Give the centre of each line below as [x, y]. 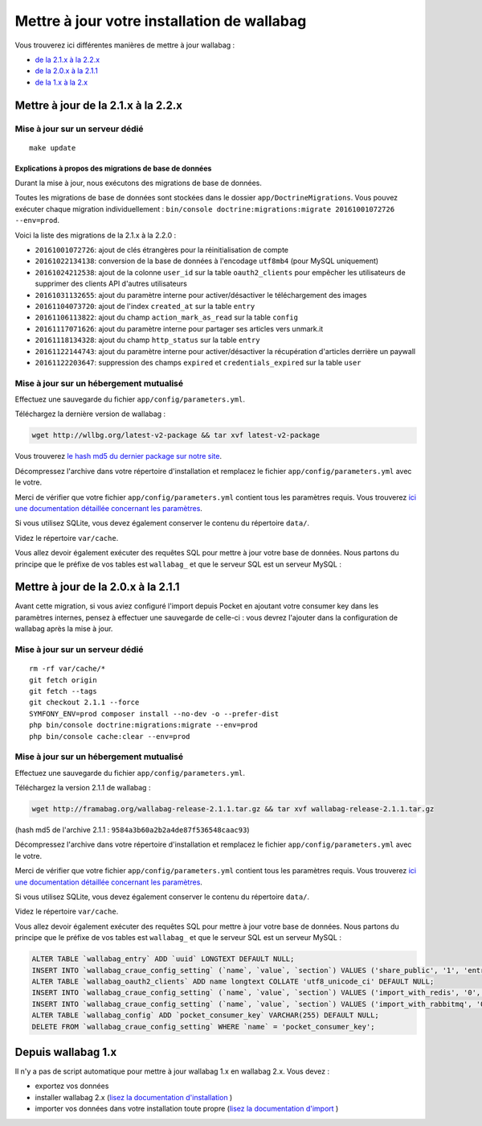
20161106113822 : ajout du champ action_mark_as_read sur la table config [167, 317]
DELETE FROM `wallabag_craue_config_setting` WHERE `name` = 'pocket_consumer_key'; [203, 1027]
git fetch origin [63, 680]
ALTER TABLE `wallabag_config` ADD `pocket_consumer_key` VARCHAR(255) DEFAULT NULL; [205, 1015]
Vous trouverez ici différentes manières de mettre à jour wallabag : [125, 45]
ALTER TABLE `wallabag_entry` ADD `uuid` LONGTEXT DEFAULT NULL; [163, 959]
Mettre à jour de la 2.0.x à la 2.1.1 [97, 587]
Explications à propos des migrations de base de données [113, 168]
